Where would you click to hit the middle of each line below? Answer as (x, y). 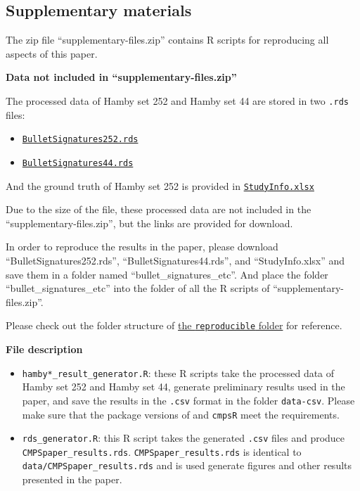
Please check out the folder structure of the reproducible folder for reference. (174, 325)
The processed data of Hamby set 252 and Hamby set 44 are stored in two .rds (177, 100)
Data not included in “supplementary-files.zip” (121, 77)
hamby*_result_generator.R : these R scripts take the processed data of (178, 372)
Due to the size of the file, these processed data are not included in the (159, 209)
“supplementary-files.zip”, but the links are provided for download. (149, 223)
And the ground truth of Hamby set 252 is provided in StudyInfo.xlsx (160, 185)
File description (44, 349)
